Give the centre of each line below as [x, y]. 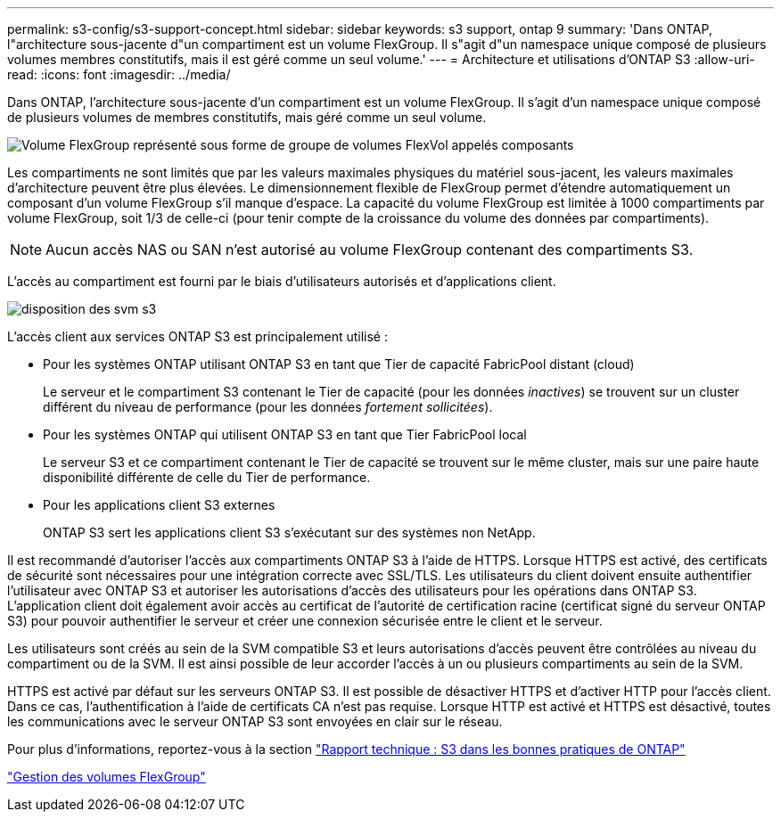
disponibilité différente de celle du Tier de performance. [207, 477]
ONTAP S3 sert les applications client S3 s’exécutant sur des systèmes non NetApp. [289, 532]
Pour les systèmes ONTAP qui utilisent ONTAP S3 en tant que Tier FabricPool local [285, 434]
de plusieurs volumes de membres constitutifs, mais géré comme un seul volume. [247, 117]
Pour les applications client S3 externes [159, 505]
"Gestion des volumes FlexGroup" [107, 777]
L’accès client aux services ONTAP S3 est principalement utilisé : [198, 336]
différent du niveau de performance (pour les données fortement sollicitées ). [268, 407]
